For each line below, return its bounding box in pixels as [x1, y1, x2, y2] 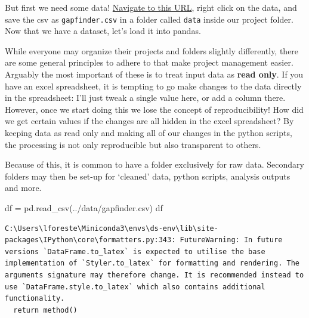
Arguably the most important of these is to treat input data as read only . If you [5, 68, 304, 81]
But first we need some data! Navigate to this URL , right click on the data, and [5, 1, 297, 13]
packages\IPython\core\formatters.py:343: [5, 236, 176, 245]
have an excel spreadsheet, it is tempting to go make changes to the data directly [5, 79, 302, 92]
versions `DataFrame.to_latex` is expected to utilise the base [5, 247, 265, 256]
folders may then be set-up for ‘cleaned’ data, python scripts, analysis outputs [5, 169, 291, 182]
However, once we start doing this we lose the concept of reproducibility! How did [5, 103, 304, 115]
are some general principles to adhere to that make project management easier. [5, 56, 293, 69]
